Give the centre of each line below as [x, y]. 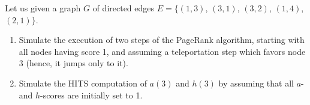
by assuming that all [256, 83]
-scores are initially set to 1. [91, 95]
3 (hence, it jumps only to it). [73, 63]
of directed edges [124, 8]
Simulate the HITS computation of [83, 83]
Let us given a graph [43, 8]
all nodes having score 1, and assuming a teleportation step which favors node [162, 51]
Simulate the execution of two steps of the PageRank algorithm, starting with [162, 40]
